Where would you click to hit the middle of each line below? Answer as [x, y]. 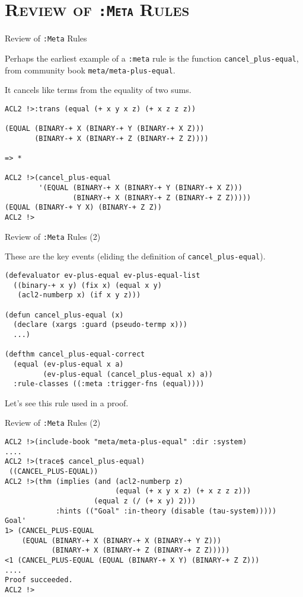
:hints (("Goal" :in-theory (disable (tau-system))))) [166, 511]
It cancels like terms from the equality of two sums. [98, 90]
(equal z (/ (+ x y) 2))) [145, 501]
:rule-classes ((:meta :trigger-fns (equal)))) [109, 384]
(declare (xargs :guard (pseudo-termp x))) [100, 325]
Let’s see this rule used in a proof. [67, 402]
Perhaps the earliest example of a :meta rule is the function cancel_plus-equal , [152, 58]
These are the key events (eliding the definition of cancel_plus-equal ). [135, 256]
